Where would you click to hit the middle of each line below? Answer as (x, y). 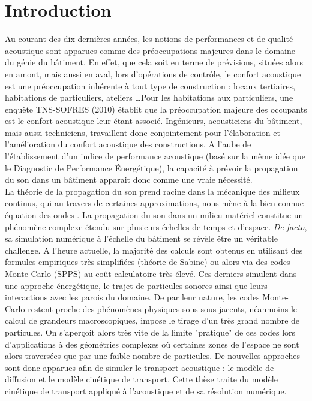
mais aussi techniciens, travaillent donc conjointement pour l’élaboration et (142, 132)
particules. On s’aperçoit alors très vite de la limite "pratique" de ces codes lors (150, 332)
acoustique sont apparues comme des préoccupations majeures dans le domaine (150, 50)
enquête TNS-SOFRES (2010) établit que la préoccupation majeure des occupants (156, 109)
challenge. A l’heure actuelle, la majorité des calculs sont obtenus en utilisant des (154, 250)
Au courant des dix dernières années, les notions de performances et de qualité (149, 39)
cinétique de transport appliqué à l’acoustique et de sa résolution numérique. (146, 391)
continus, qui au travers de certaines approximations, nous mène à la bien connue (154, 203)
